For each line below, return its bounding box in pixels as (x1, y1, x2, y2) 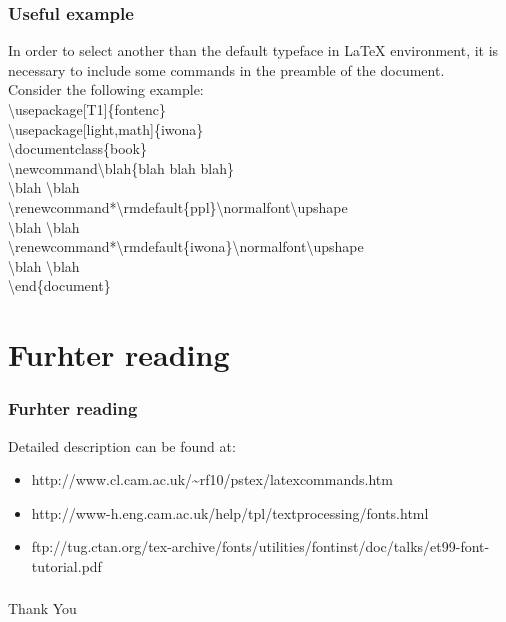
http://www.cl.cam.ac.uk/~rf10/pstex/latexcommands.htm (31, 469, 393, 490)
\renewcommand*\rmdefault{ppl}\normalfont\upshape (8, 196, 348, 217)
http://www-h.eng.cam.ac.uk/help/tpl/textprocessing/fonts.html (31, 502, 429, 523)
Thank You (8, 598, 77, 619)
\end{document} (8, 275, 111, 296)
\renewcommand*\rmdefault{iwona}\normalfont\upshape (8, 236, 364, 257)
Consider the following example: (8, 79, 204, 100)
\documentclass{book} (8, 138, 147, 159)
